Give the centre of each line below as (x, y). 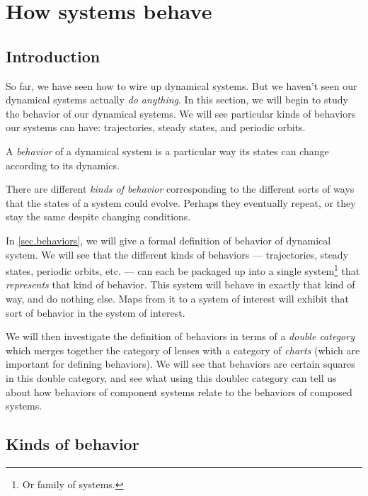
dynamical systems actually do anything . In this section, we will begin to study (177, 100)
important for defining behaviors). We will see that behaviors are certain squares (180, 364)
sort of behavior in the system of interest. (96, 312)
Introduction (53, 56)
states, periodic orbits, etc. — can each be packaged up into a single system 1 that (183, 270)
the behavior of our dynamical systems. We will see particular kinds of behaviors (181, 113)
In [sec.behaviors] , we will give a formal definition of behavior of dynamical (168, 240)
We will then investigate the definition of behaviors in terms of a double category (180, 336)
